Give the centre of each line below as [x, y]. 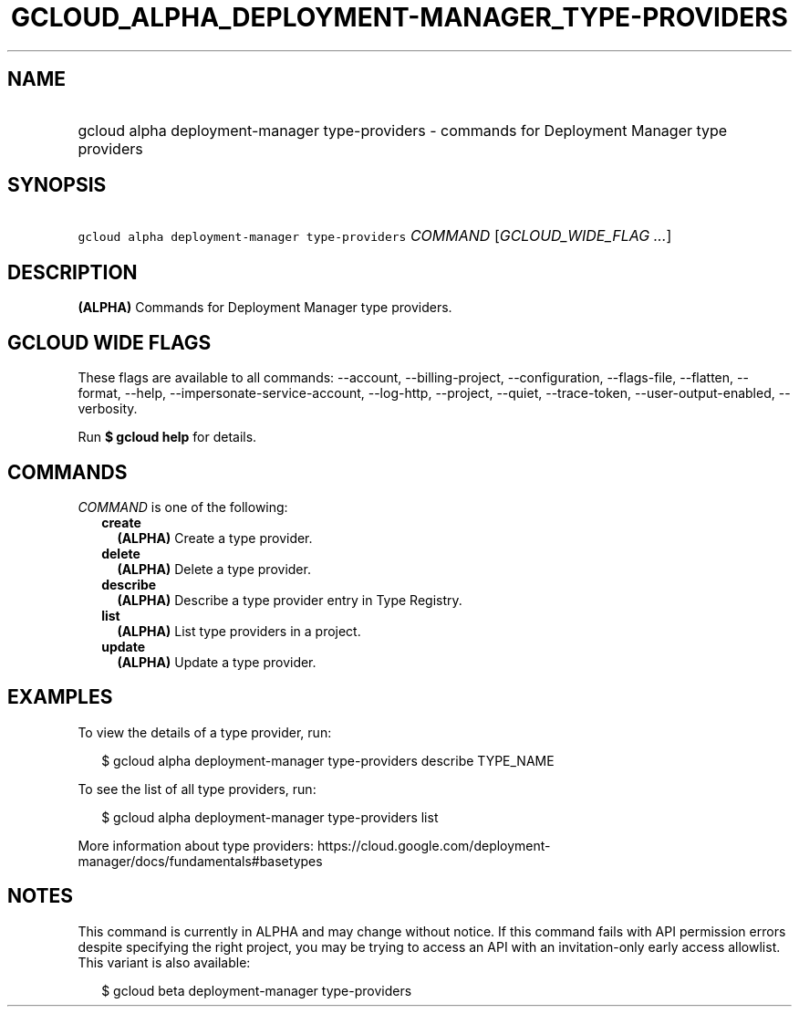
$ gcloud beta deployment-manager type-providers [257, 990]
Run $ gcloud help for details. [167, 437]
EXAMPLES [60, 697]
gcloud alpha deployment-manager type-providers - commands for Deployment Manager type [403, 130]
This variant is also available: [164, 962]
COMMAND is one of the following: [183, 507]
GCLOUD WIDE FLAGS [109, 342]
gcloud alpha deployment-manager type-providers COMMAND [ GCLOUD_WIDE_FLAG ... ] [375, 236]
